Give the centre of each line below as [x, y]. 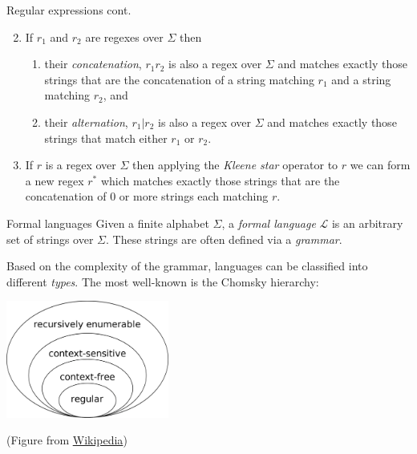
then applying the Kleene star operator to [235, 165]
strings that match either [106, 138]
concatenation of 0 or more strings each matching [147, 196]
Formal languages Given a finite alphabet [108, 223]
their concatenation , [93, 64]
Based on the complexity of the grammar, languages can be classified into [187, 266]
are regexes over [124, 36]
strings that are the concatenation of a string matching [179, 79]
